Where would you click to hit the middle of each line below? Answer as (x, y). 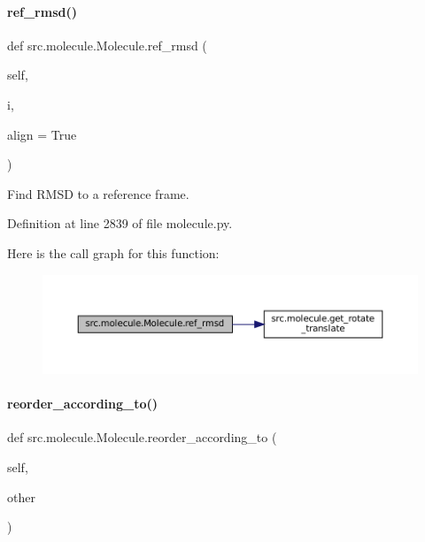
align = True (42, 134)
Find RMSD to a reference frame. (98, 193)
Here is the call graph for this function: (113, 252)
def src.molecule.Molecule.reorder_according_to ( (142, 437)
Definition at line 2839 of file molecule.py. (120, 223)
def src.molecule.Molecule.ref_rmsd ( (107, 45)
